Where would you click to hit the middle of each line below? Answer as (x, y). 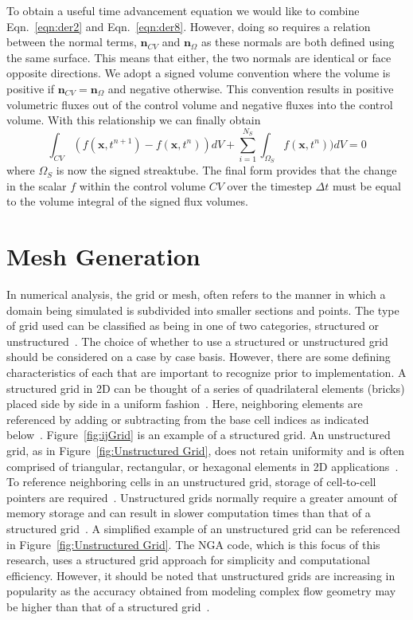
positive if (30, 88)
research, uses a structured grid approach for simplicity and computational (188, 560)
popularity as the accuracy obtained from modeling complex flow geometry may (201, 591)
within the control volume (142, 185)
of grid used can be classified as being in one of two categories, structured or (193, 326)
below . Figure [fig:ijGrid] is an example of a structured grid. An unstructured (199, 435)
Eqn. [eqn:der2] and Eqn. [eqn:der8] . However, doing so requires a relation (189, 26)
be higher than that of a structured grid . (108, 606)
